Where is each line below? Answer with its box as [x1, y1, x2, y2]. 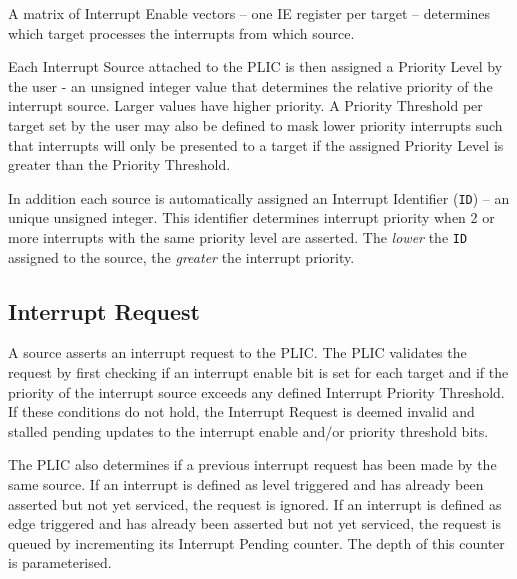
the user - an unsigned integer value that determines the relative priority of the [8, 75, 493, 96]
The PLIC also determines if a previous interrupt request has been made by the [8, 454, 497, 475]
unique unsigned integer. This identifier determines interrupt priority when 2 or [8, 207, 495, 228]
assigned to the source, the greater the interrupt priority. [8, 246, 355, 267]
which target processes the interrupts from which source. [8, 22, 355, 43]
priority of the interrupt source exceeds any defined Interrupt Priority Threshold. [8, 381, 505, 402]
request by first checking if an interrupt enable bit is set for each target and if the [8, 362, 509, 383]
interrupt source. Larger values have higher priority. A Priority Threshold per [8, 95, 483, 116]
